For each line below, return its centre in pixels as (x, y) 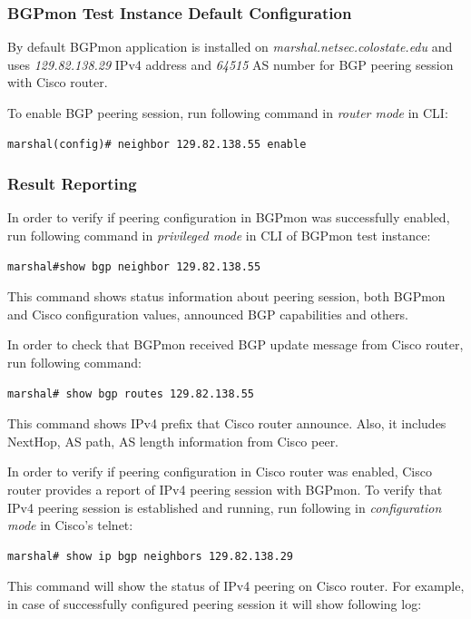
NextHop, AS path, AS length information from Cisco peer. (173, 441)
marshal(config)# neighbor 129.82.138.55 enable (157, 144)
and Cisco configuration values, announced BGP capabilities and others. (208, 314)
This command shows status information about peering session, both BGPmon (226, 296)
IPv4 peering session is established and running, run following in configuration (225, 507)
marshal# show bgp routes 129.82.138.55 (131, 393)
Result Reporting (72, 184)
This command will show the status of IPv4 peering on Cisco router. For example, (236, 586)
